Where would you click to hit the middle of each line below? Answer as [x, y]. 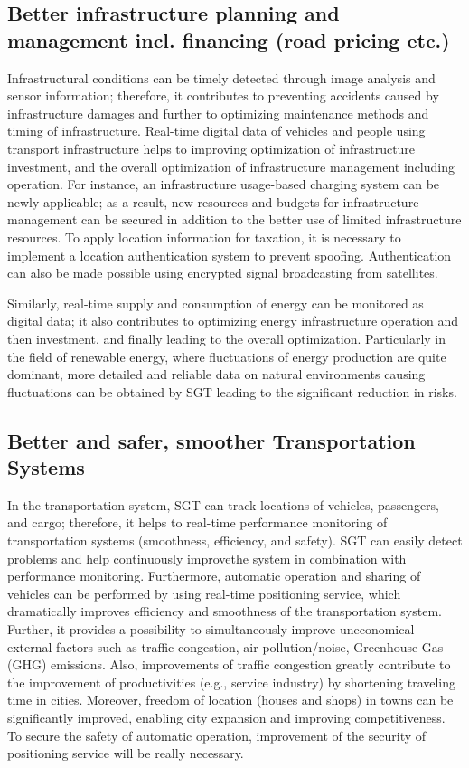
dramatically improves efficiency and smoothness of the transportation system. [225, 611]
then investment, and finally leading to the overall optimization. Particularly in [227, 338]
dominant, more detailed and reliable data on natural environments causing [216, 374]
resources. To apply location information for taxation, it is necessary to [204, 237]
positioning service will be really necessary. [126, 753]
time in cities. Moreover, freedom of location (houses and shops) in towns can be [230, 700]
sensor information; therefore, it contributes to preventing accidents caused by [223, 95]
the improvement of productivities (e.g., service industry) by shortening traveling [232, 682]
